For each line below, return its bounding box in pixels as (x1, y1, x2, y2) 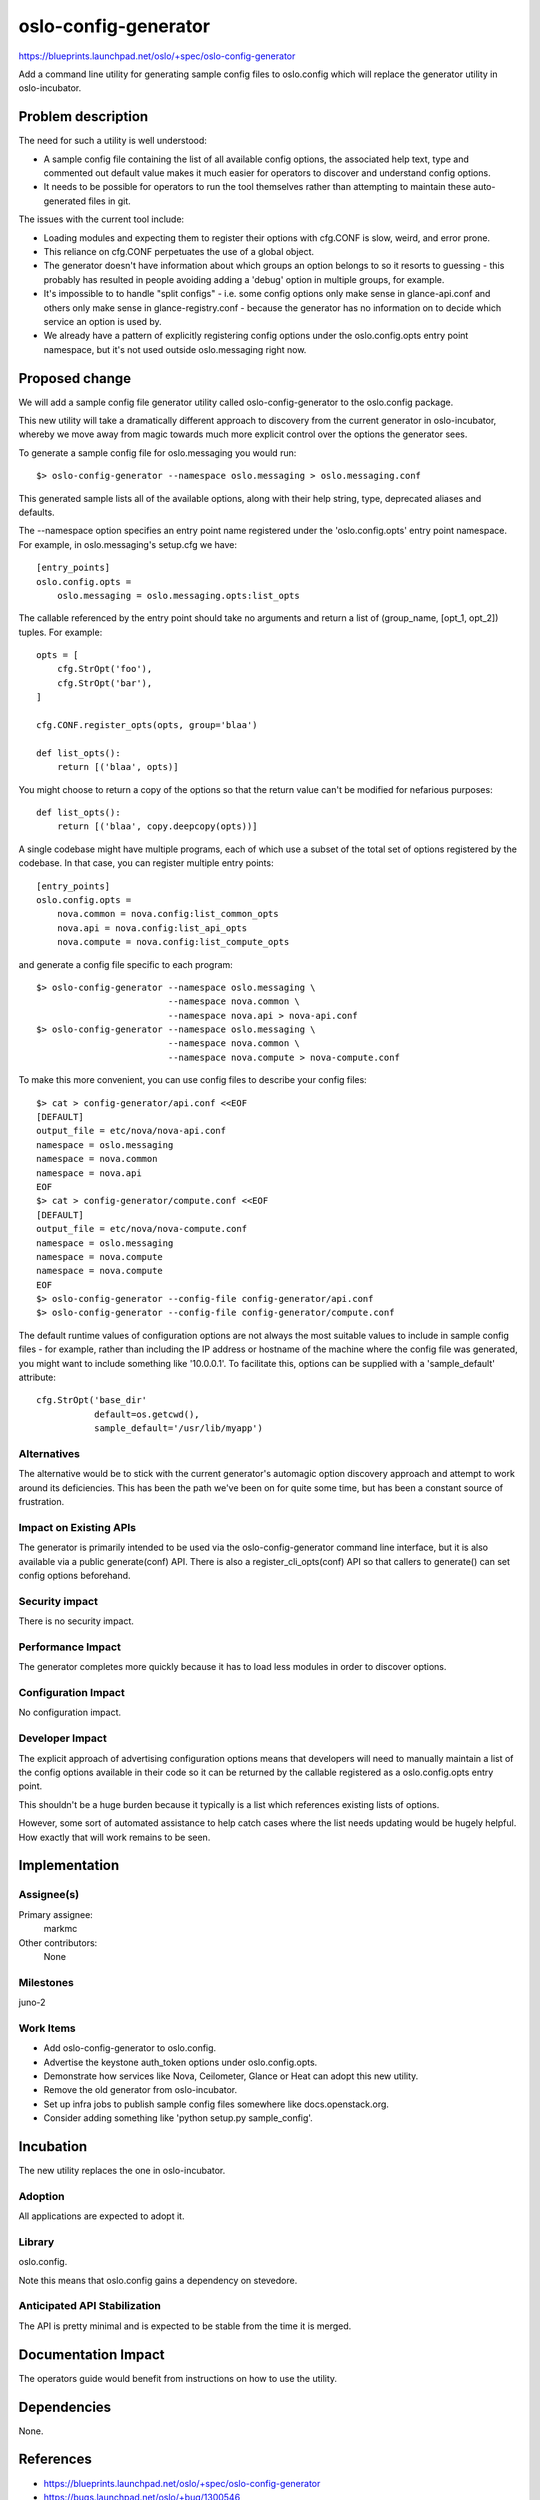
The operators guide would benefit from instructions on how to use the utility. (18, 2372, 338, 2384)
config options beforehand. (18, 1570, 131, 1582)
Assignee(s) (18, 1888, 80, 1902)
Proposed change (18, 370, 132, 387)
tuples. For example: (18, 626, 103, 638)
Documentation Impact (18, 2346, 165, 2363)
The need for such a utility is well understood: (18, 135, 207, 147)
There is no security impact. (18, 1615, 135, 1627)
